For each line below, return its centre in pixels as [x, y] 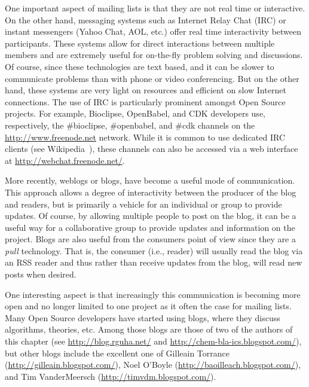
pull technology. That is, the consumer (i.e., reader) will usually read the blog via [154, 250]
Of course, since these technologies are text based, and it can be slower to [140, 66]
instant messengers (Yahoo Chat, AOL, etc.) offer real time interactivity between [153, 31]
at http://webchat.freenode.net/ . [65, 160]
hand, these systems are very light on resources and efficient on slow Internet [146, 90]
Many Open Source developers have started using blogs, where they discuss [143, 317]
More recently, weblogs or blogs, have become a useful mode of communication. [150, 180]
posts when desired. [41, 274]
